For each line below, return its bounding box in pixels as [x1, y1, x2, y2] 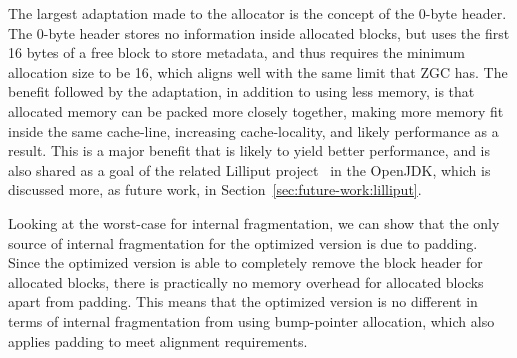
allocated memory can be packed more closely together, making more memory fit [8, 100, 504, 121]
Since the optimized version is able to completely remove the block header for [8, 252, 483, 273]
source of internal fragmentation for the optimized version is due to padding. [8, 232, 478, 253]
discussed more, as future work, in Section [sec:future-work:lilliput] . [8, 179, 422, 200]
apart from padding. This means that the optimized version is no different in [8, 291, 478, 312]
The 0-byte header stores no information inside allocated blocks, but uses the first [8, 22, 510, 43]
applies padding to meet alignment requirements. [8, 330, 308, 351]
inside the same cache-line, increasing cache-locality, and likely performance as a [8, 120, 499, 141]
